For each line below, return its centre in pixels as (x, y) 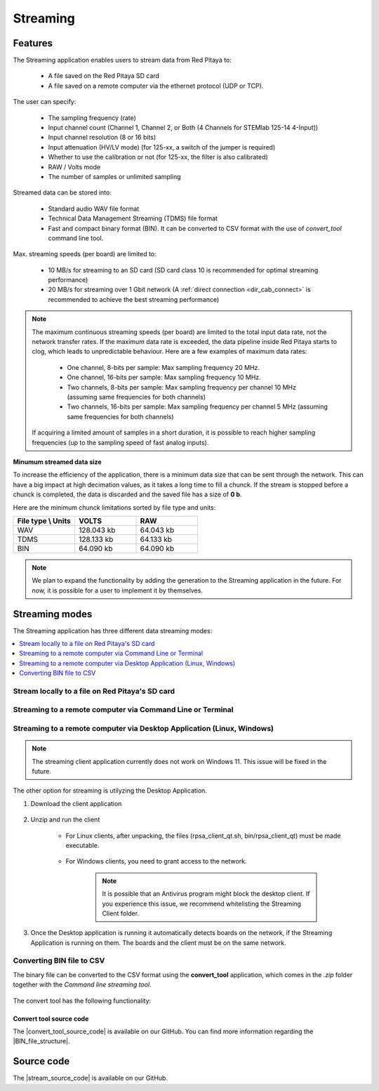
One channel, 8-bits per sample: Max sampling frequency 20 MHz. (163, 367)
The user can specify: (45, 102)
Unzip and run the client (65, 820)
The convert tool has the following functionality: (82, 1000)
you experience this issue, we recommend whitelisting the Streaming (202, 904)
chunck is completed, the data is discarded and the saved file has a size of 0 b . (127, 494)
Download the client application (76, 803)
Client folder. (121, 913)
